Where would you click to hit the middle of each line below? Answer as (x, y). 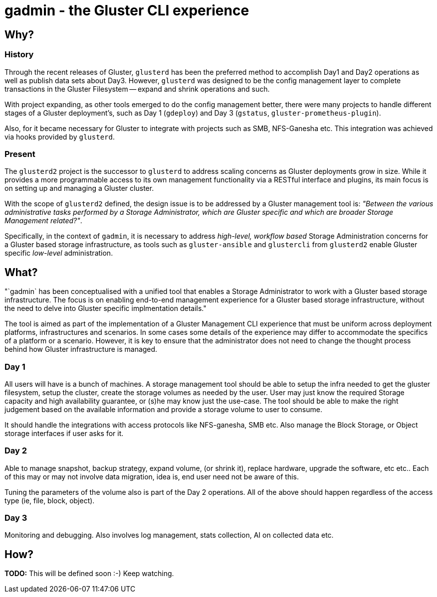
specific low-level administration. (59, 253)
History (19, 55)
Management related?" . (43, 221)
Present (20, 154)
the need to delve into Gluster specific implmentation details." (106, 308)
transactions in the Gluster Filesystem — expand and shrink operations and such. (137, 89)
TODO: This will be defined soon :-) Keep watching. (89, 574)
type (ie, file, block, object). (50, 500)
